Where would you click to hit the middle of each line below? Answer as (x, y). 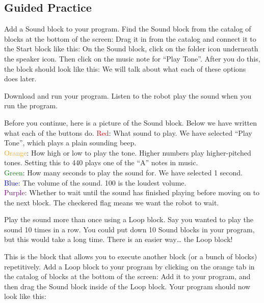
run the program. (31, 105)
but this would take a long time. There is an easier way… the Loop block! (118, 239)
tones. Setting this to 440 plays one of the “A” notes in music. (101, 162)
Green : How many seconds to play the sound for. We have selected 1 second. (123, 172)
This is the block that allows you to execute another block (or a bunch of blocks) (131, 256)
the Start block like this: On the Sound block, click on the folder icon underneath (131, 49)
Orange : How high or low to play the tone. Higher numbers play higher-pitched (128, 152)
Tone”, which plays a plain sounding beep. (70, 143)
